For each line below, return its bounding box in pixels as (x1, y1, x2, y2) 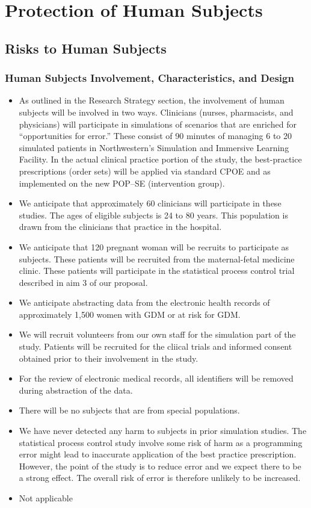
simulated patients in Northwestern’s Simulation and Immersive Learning (19, 141, 289, 153)
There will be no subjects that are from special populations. (19, 404, 240, 417)
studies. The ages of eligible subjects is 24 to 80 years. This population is (19, 208, 288, 221)
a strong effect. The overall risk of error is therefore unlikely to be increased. (19, 471, 301, 484)
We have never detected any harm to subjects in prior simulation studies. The (19, 424, 307, 437)
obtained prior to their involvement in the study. (19, 352, 199, 364)
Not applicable (19, 492, 73, 504)
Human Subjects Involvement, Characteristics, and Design (5, 70, 294, 85)
